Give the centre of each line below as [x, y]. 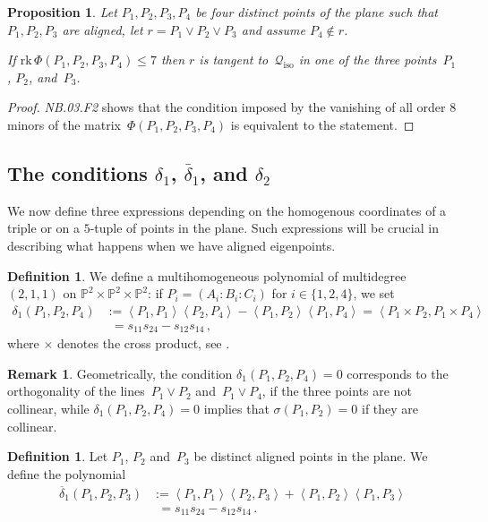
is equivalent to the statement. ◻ [322, 124]
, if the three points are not [337, 391]
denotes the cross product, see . [144, 343]
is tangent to [234, 60]
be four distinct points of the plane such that [317, 12]
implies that [236, 409]
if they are [390, 409]
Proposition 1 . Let [62, 12]
